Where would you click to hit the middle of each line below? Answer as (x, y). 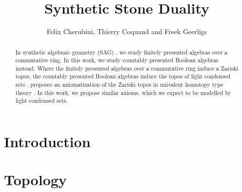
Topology (35, 180)
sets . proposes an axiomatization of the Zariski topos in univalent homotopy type (119, 85)
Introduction (47, 142)
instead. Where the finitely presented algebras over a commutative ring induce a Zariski (127, 68)
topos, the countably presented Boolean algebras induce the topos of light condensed (123, 76)
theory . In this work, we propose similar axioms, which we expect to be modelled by (123, 92)
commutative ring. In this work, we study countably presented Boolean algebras (117, 60)
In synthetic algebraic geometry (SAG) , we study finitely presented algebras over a (121, 52)
